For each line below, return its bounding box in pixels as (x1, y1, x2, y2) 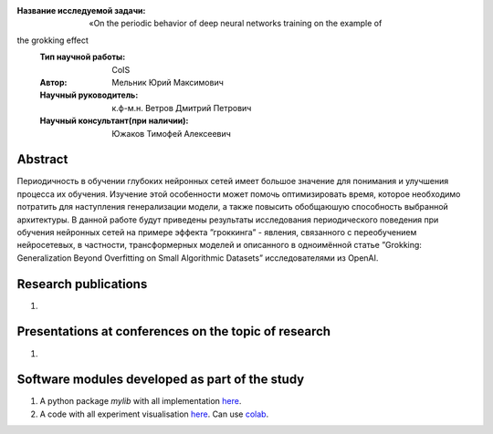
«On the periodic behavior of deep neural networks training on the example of (89, 18, 383, 29)
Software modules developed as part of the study (16, 372, 305, 387)
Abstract (16, 151, 68, 168)
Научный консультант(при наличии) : (39, 115, 189, 127)
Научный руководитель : (39, 89, 139, 100)
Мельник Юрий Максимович (111, 77, 224, 88)
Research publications (16, 276, 148, 292)
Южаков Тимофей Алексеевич (111, 128, 232, 139)
